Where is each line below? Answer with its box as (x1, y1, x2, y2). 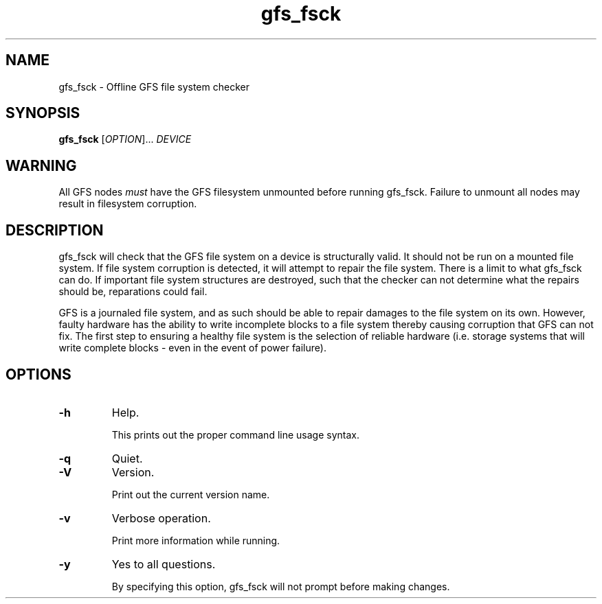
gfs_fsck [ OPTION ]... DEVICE (58, 133, 192, 146)
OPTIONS (5, 365, 71, 383)
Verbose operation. (111, 511, 211, 525)
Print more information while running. (111, 534, 280, 546)
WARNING (5, 156, 77, 174)
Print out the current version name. (111, 488, 270, 500)
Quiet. (111, 451, 143, 465)
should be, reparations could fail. (58, 286, 208, 298)
